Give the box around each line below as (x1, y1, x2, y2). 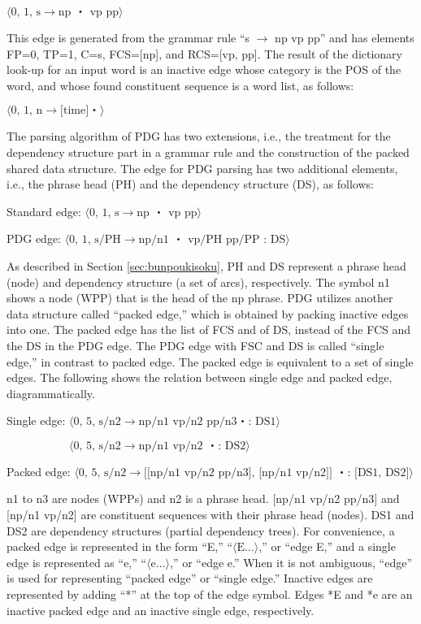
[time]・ (60, 105, 101, 117)
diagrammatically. (7, 384, 95, 401)
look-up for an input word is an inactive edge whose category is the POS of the (7, 61, 401, 78)
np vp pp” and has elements (275, 29, 414, 45)
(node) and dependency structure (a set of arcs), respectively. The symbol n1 (7, 273, 390, 290)
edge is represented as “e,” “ (7, 553, 147, 570)
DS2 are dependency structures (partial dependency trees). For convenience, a (7, 522, 395, 539)
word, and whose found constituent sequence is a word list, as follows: (7, 76, 354, 93)
